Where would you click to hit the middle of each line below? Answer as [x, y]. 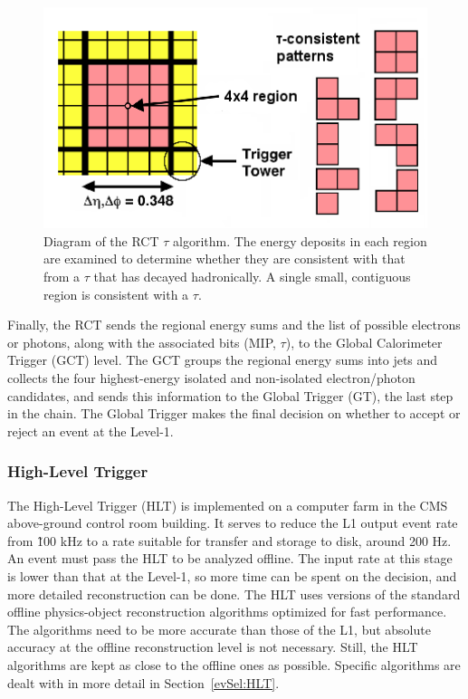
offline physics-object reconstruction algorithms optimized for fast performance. [227, 612]
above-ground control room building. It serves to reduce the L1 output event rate [233, 523]
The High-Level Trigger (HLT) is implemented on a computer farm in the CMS [228, 505]
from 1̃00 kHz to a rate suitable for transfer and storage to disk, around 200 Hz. [229, 540]
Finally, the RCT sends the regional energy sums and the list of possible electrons [234, 325]
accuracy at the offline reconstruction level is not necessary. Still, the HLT [213, 647]
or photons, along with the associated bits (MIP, [142, 342]
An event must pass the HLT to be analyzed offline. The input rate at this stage [230, 558]
